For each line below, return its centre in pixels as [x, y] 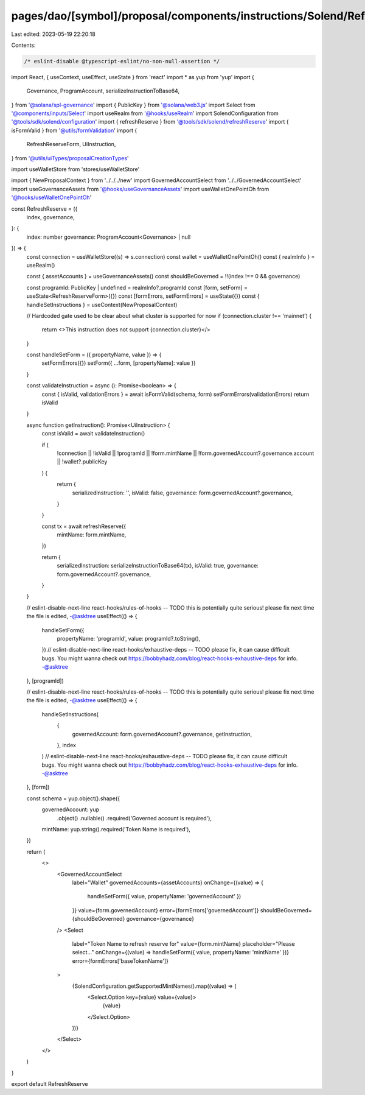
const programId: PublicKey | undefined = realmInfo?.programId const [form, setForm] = [137, 287]
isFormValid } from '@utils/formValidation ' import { [74, 130]
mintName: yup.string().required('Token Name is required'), [116, 829]
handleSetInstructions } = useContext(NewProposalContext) [102, 305]
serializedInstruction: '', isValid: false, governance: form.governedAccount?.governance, [182, 493]
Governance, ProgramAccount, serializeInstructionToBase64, [103, 91]
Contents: [23, 45]
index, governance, [51, 217]
